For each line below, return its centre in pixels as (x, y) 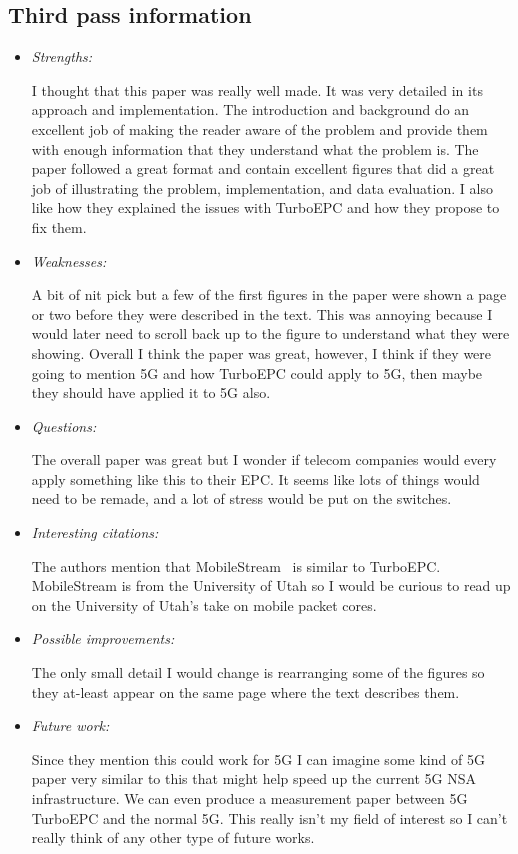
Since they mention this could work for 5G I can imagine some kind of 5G (258, 758)
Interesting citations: (95, 532)
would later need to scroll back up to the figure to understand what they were (270, 333)
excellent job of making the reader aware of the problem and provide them (259, 128)
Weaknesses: (69, 260)
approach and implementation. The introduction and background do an (250, 109)
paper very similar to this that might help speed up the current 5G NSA (254, 778)
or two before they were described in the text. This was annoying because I (262, 313)
